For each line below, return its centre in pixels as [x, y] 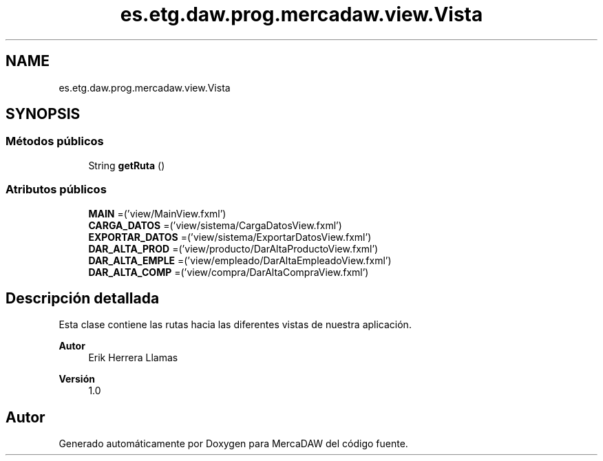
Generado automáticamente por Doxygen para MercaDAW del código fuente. [233, 444]
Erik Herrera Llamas [133, 358]
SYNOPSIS [43, 114]
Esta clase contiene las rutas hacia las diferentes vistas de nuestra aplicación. [235, 325]
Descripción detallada [83, 298]
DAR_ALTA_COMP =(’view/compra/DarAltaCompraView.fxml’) [229, 272]
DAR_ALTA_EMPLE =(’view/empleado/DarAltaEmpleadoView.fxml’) [240, 260]
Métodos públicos [55, 141]
